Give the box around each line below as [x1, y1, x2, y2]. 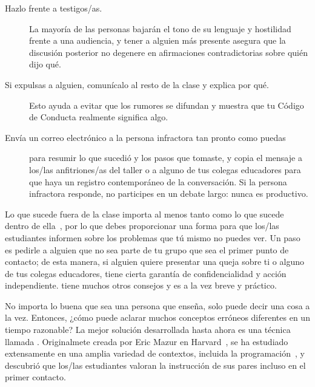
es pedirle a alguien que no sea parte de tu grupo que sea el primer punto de [5, 243, 289, 256]
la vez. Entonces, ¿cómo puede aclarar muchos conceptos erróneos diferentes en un [5, 311, 310, 324]
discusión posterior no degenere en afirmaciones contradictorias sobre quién [29, 46, 308, 58]
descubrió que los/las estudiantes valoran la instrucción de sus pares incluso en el [5, 358, 306, 371]
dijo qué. [29, 58, 61, 70]
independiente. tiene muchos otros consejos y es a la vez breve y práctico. [5, 279, 277, 292]
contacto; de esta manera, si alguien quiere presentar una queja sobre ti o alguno [5, 255, 304, 268]
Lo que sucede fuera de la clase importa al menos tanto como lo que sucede [5, 207, 284, 220]
